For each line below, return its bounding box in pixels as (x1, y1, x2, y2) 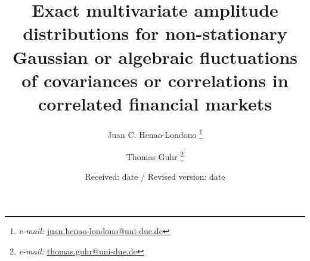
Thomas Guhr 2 (126, 149, 184, 162)
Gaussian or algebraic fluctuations (12, 44, 298, 69)
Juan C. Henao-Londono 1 (107, 126, 203, 140)
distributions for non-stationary (23, 21, 287, 45)
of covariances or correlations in (21, 67, 289, 92)
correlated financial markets (38, 91, 272, 115)
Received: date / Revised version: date (85, 170, 225, 183)
